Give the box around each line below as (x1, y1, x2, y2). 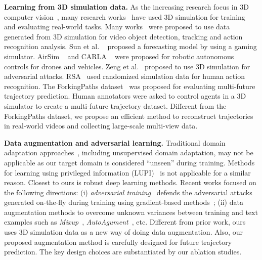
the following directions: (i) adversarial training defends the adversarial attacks (4, 187, 252, 197)
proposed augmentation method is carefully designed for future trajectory (4, 236, 232, 247)
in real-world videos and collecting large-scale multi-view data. (4, 120, 198, 131)
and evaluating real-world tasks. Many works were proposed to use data (4, 21, 230, 32)
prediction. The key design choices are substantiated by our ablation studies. (4, 246, 242, 257)
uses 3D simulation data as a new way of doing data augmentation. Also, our (4, 227, 243, 237)
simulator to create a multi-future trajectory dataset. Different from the (4, 100, 227, 111)
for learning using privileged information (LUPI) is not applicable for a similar (4, 167, 251, 178)
